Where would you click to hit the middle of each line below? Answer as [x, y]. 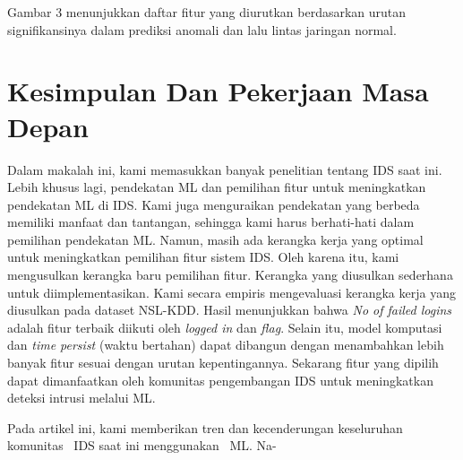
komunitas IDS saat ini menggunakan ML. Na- [142, 445]
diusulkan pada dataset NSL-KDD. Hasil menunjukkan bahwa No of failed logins [230, 310]
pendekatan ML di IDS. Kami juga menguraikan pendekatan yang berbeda [214, 204]
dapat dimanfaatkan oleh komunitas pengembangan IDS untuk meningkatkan [220, 380]
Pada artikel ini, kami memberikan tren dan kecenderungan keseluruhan [205, 427]
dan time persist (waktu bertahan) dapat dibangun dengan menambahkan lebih [226, 345]
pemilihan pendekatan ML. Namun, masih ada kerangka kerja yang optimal [215, 239]
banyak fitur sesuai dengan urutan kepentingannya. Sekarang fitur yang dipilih [223, 363]
